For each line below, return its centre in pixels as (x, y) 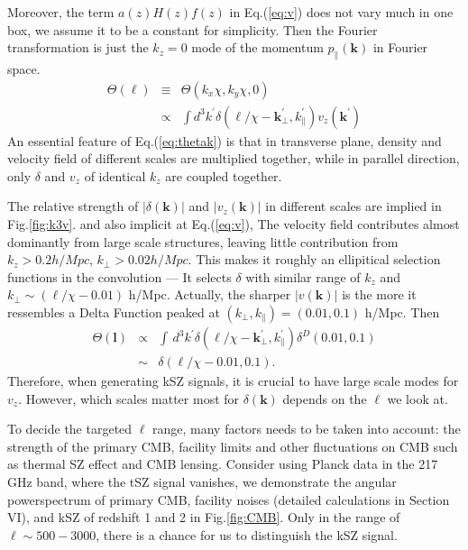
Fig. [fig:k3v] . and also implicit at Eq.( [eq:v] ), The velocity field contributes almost (234, 224)
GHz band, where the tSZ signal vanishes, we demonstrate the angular (202, 482)
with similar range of (303, 276)
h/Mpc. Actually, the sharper (210, 294)
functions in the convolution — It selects (119, 276)
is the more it (379, 294)
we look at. (418, 398)
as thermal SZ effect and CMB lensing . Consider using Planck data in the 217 (223, 464)
